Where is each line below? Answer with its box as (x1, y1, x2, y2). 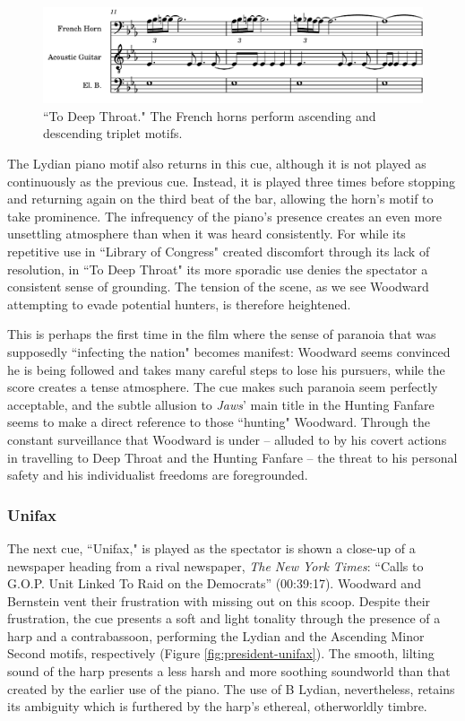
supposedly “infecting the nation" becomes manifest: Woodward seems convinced (7, 342, 451, 360)
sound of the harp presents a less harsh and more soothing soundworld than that (7, 662, 451, 681)
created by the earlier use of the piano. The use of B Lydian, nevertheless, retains (7, 679, 455, 698)
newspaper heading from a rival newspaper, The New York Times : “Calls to (7, 556, 424, 575)
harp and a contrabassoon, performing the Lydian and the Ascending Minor (7, 626, 425, 645)
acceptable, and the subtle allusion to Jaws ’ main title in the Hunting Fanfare (7, 395, 435, 413)
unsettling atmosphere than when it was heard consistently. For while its (7, 224, 406, 243)
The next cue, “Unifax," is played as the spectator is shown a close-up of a (7, 538, 416, 557)
